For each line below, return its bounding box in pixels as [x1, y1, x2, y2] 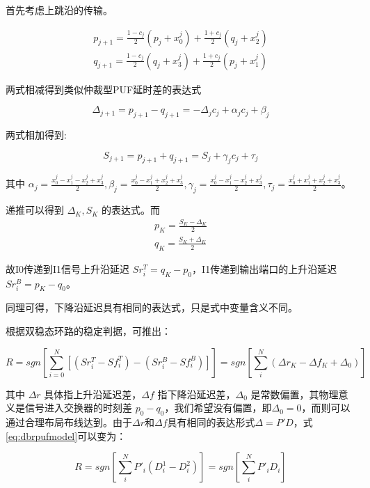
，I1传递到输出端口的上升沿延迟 [192, 261, 337, 276]
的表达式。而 [102, 203, 161, 217]
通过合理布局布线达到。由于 [6, 414, 132, 429]
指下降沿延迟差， [157, 386, 236, 401]
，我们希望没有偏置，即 [164, 400, 272, 415]
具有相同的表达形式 [167, 414, 255, 429]
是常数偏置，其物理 [250, 386, 339, 401]
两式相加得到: [6, 127, 67, 142]
